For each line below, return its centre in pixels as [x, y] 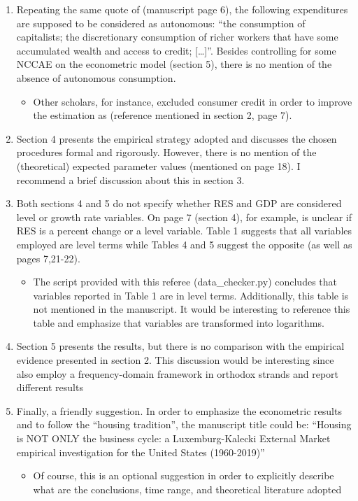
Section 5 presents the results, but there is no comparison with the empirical [180, 346]
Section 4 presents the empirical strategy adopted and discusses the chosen [177, 138]
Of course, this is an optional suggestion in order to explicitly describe [184, 475]
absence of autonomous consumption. [96, 77]
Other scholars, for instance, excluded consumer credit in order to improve [193, 101]
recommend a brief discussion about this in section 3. [130, 179]
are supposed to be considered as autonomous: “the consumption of [161, 23]
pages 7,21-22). [48, 258]
